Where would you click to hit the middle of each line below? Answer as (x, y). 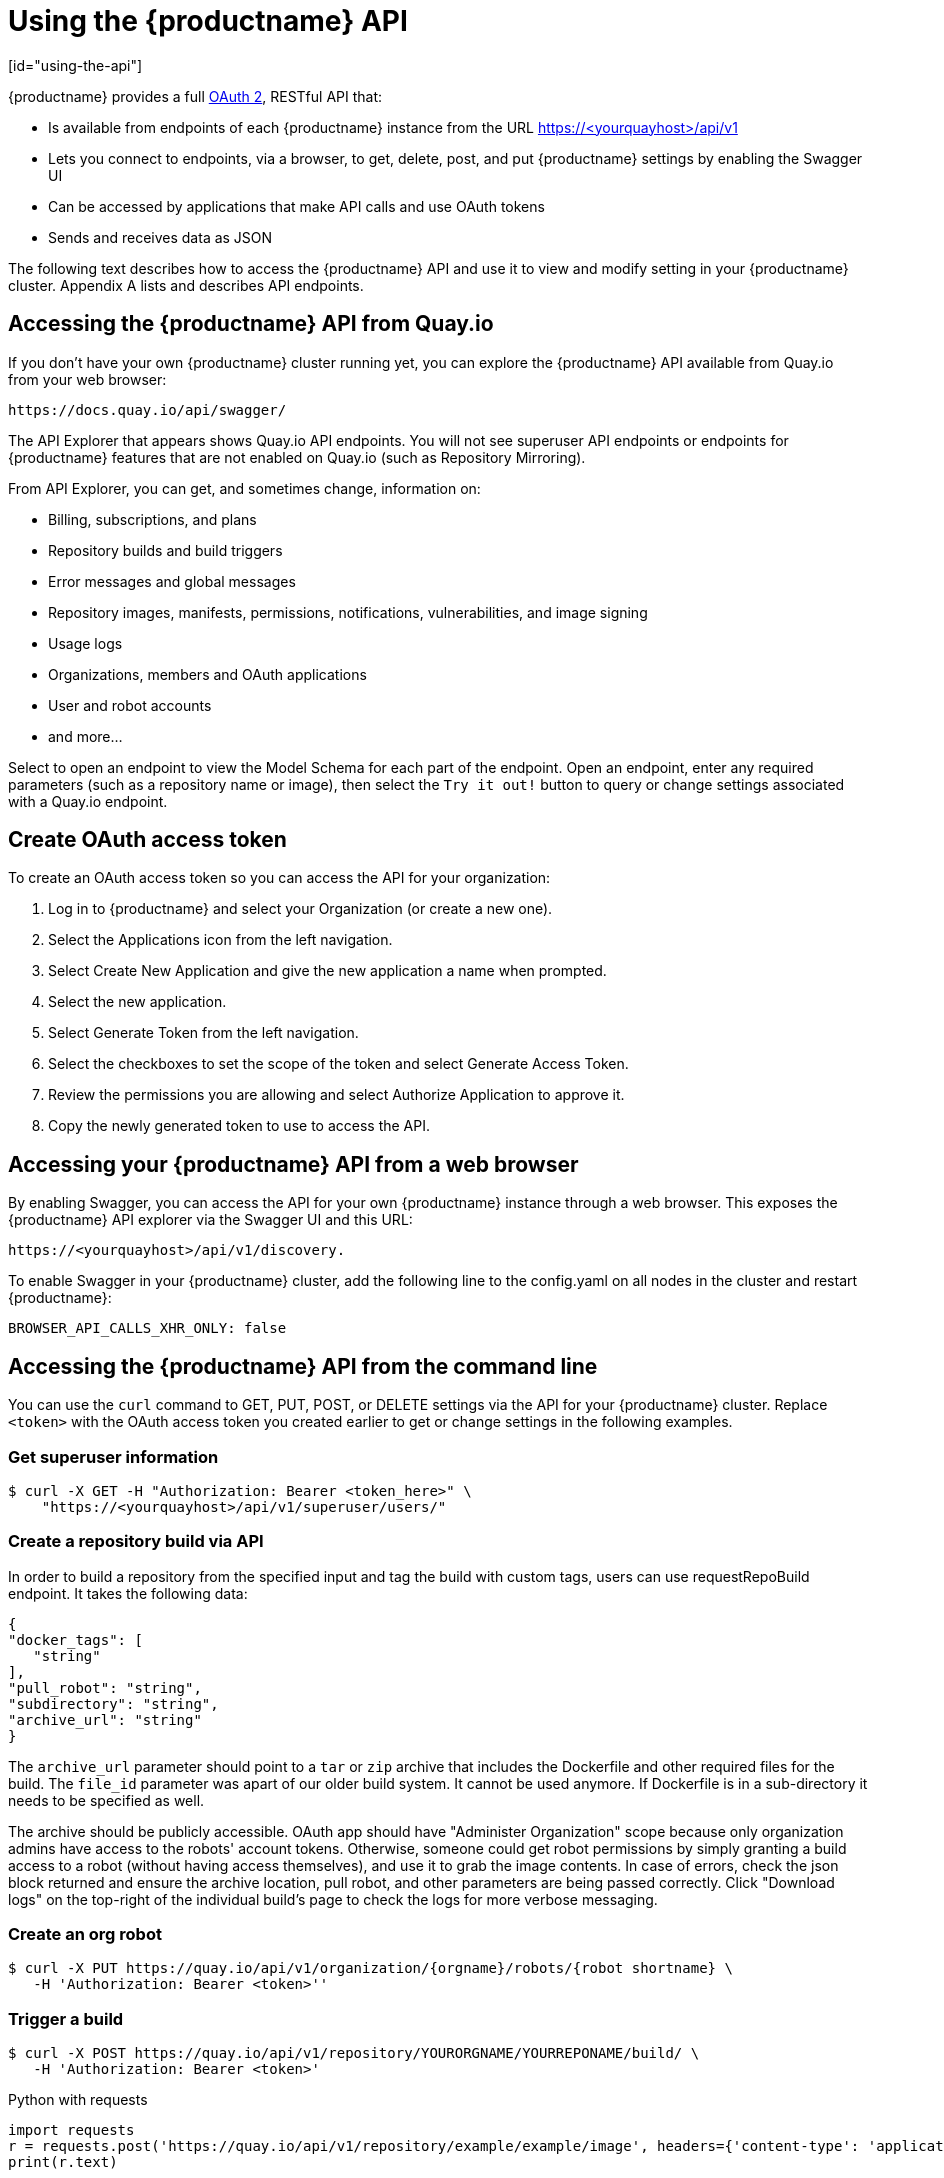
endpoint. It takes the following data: (128, 1593)
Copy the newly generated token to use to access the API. (239, 1126)
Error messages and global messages (172, 581)
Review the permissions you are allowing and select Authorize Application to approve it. (336, 1095)
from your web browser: (87, 379)
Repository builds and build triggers (165, 550)
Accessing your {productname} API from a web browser (293, 1164)
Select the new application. (137, 1002)
